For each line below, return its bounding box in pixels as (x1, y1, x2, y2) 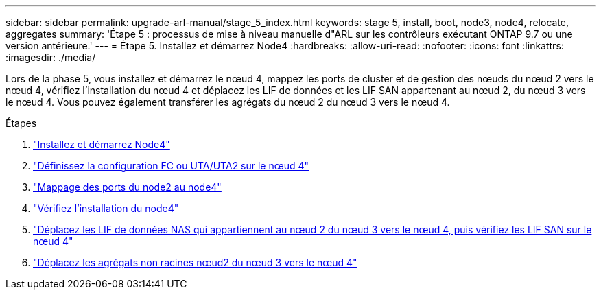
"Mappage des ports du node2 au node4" (33, 181, 222, 193)
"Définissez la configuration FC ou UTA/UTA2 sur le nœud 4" (33, 160, 309, 172)
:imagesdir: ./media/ (5, 51, 96, 63)
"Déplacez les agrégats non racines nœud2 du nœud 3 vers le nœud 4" (33, 257, 357, 268)
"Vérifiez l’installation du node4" (33, 202, 179, 214)
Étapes (5, 117, 37, 129)
